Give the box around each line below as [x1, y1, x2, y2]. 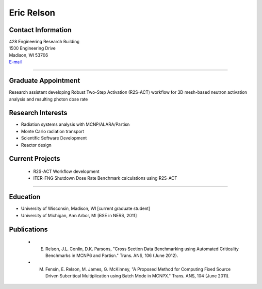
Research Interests [9, 109, 67, 117]
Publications [9, 225, 48, 233]
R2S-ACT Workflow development [33, 169, 99, 174]
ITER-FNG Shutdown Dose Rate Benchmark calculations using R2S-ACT [33, 175, 178, 181]
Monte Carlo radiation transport [21, 128, 84, 134]
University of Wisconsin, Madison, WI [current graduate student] [21, 205, 150, 211]
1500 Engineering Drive [9, 45, 56, 51]
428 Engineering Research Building [9, 39, 80, 45]
